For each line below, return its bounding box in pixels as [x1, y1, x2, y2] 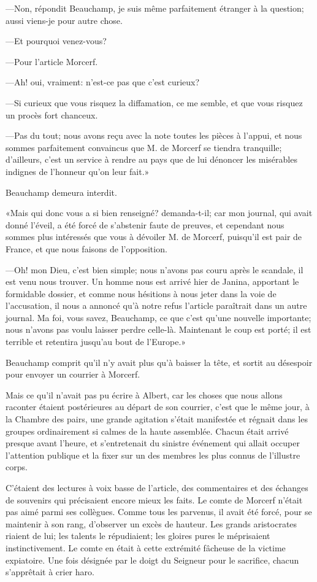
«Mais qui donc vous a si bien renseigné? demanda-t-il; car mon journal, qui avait [6, 206, 313, 219]
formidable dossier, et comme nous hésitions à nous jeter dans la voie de [6, 287, 277, 300]
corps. [6, 460, 28, 473]
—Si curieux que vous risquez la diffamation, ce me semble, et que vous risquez [6, 96, 303, 109]
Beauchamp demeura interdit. [6, 185, 117, 198]
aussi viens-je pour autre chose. [6, 14, 123, 26]
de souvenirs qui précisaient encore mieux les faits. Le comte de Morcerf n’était [6, 493, 303, 506]
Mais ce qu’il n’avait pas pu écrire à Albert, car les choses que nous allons [6, 388, 283, 401]
